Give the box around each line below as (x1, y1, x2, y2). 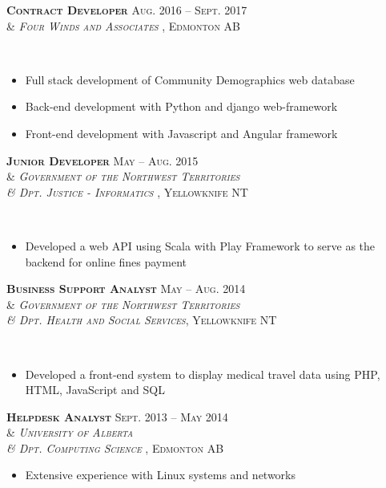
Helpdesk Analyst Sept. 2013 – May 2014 (6, 408, 228, 425)
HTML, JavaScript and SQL (25, 381, 165, 398)
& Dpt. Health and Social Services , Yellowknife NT (6, 311, 277, 328)
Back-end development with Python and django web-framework (25, 98, 338, 115)
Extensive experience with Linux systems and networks (25, 466, 296, 483)
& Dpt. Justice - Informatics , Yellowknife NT (6, 183, 248, 200)
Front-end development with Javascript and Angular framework (25, 124, 338, 141)
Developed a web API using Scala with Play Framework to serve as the (25, 237, 376, 254)
